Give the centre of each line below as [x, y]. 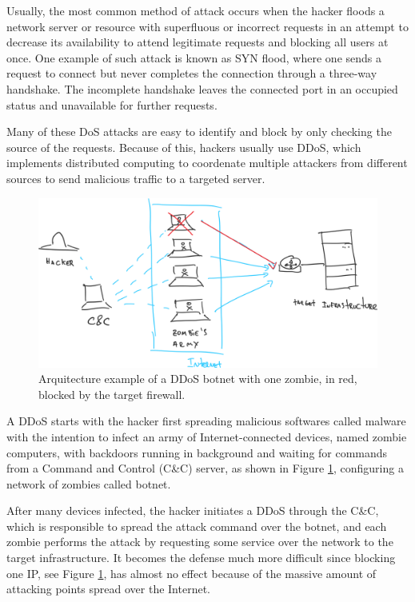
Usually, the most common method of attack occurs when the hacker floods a [196, 10]
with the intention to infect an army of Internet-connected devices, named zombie [207, 436]
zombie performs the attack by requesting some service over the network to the [200, 542]
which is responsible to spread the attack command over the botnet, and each [197, 526]
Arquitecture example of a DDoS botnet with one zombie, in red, [198, 379]
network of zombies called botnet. [89, 483]
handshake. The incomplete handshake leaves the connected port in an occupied [202, 88]
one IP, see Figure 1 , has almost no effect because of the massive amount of [192, 573]
